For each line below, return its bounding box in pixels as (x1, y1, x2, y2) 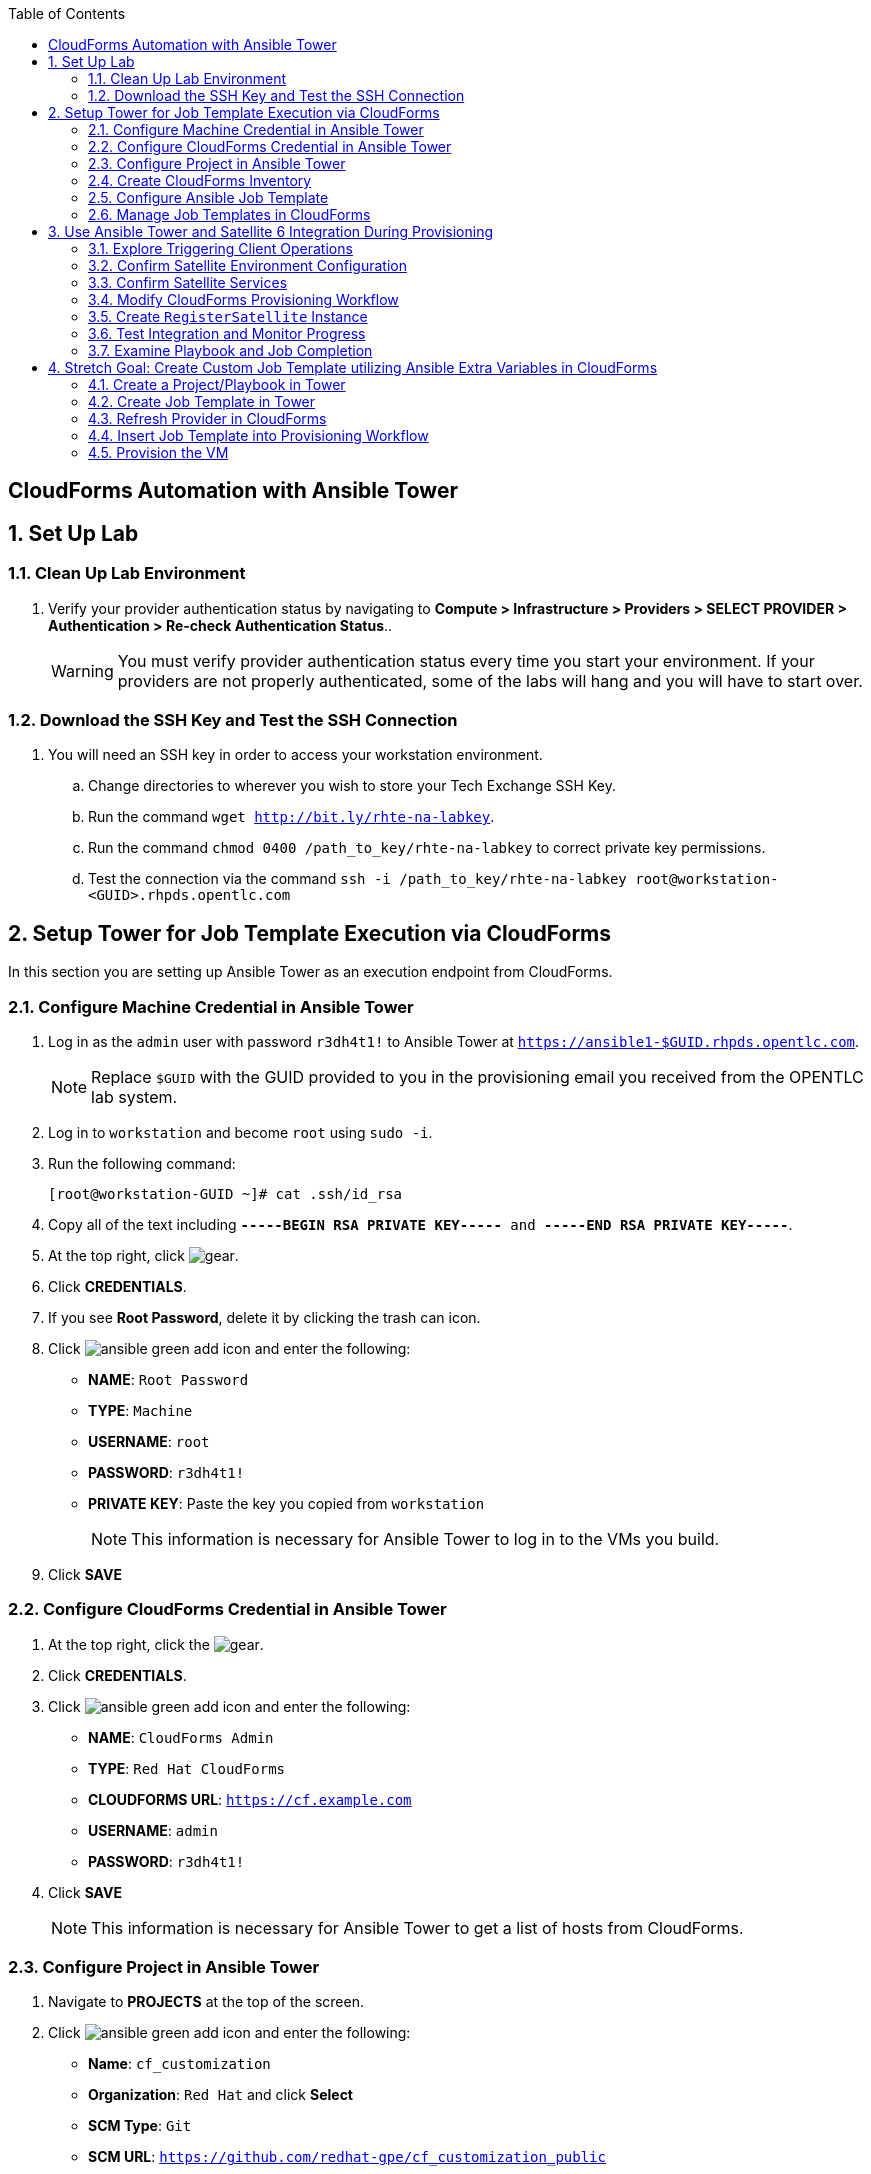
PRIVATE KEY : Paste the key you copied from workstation (88, 1494, 485, 1512)
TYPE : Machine (88, 1401, 193, 1419)
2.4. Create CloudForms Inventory (88, 172, 312, 189)
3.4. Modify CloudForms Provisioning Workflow (88, 291, 399, 308)
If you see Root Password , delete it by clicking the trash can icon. (48, 1308, 481, 1326)
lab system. (91, 1086, 178, 1107)
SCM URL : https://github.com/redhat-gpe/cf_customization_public (88, 2148, 606, 2166)
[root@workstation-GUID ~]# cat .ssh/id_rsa (48, 1185, 403, 1202)
